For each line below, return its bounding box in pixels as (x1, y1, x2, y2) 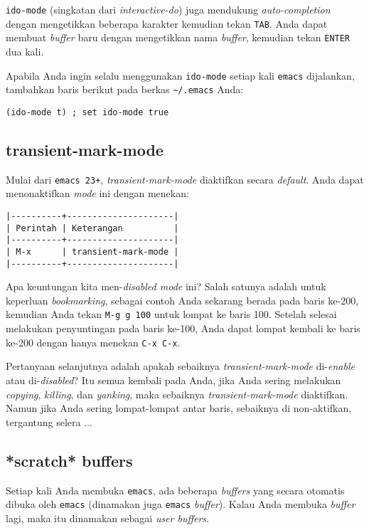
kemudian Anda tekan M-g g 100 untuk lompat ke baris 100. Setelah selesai (6, 307, 337, 322)
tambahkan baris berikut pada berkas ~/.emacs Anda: (6, 82, 244, 97)
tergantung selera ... (6, 414, 92, 429)
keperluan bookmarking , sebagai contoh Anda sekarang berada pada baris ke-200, (6, 292, 359, 307)
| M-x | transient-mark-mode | (6, 246, 179, 257)
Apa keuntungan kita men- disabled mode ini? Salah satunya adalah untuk (6, 279, 326, 294)
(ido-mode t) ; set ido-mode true (6, 107, 169, 117)
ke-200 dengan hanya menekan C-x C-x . (6, 334, 181, 349)
